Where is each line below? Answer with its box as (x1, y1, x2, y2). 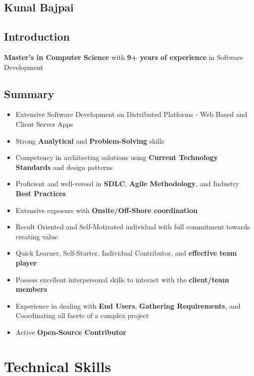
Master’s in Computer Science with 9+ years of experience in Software (4, 52, 243, 62)
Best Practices (15, 188, 66, 198)
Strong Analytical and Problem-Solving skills (15, 135, 165, 146)
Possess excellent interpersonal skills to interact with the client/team (15, 274, 229, 284)
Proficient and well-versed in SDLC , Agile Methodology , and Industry (15, 178, 239, 189)
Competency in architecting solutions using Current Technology (15, 152, 218, 162)
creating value (15, 231, 58, 241)
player (15, 257, 37, 268)
